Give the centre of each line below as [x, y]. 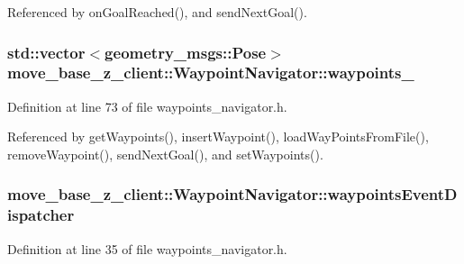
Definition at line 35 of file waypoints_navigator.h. [147, 248]
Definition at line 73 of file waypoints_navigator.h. [147, 106]
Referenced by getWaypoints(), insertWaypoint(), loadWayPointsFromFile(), [218, 137]
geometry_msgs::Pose [186, 52]
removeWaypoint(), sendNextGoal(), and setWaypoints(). [165, 154]
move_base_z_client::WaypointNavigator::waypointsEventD [232, 194]
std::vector [46, 52]
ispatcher [41, 215]
